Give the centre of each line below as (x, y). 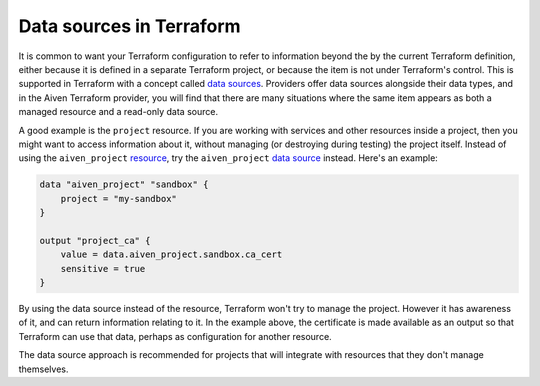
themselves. (43, 369)
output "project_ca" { (95, 240)
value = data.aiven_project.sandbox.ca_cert (171, 254)
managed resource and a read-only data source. (118, 112)
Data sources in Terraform (129, 26)
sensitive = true (103, 268)
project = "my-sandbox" (118, 198)
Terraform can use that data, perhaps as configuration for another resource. (175, 336)
